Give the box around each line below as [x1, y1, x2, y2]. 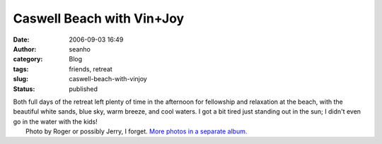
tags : [13, 64, 29, 73]
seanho [69, 44, 91, 53]
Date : [13, 35, 30, 44]
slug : [13, 75, 28, 83]
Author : [13, 44, 37, 53]
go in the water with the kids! [13, 117, 98, 126]
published [69, 85, 98, 93]
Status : [13, 85, 35, 93]
